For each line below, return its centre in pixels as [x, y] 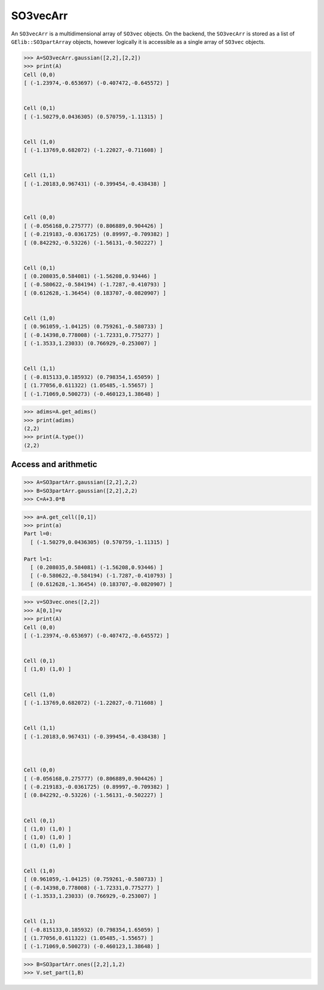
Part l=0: [38, 534]
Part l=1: [38, 559]
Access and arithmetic [54, 464]
